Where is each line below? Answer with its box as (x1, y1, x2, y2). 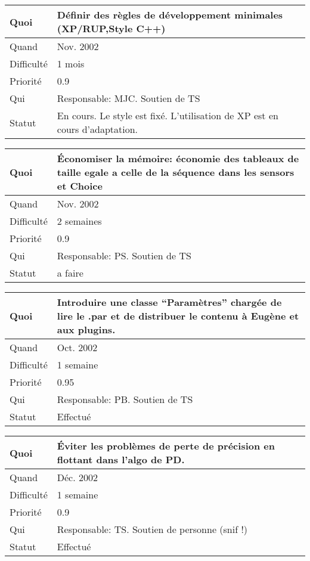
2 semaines (57, 214, 102, 228)
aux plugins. (57, 323, 116, 336)
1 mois (57, 57, 85, 70)
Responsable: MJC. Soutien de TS (57, 91, 200, 105)
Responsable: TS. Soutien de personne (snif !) (57, 522, 248, 536)
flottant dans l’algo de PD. (57, 452, 185, 466)
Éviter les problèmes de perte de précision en (57, 439, 275, 452)
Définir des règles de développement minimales (57, 8, 283, 21)
